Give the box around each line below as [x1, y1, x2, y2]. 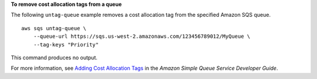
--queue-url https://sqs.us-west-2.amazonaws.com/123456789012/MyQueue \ [33, 33, 251, 40]
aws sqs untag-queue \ [21, 25, 87, 31]
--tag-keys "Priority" [33, 41, 99, 48]
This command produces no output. [11, 54, 98, 61]
